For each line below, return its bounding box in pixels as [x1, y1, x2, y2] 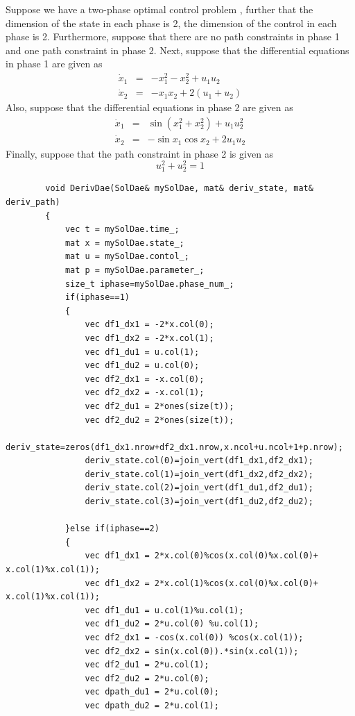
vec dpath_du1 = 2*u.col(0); [85, 687, 219, 697]
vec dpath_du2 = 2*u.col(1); [85, 700, 219, 710]
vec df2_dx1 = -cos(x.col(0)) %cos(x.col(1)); [85, 633, 304, 643]
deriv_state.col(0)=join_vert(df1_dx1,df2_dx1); [85, 456, 313, 466]
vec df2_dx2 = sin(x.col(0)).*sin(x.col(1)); [85, 646, 299, 656]
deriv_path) [6, 197, 60, 208]
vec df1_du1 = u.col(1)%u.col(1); [85, 605, 244, 615]
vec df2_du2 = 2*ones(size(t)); [85, 415, 234, 425]
